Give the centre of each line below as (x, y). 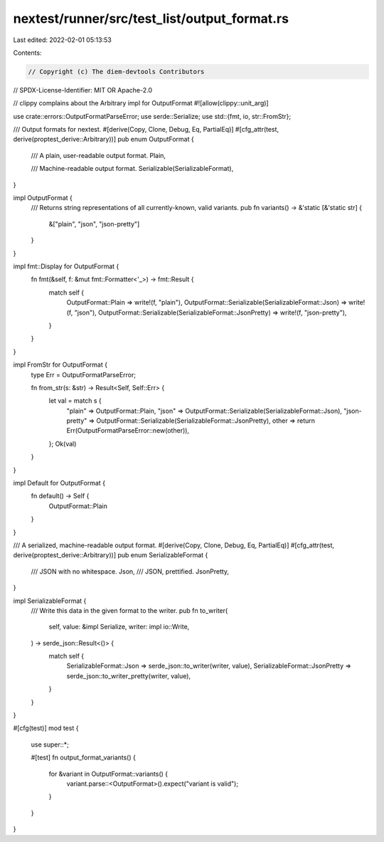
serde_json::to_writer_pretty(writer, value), (129, 675)
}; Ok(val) (63, 443)
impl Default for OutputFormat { (59, 483)
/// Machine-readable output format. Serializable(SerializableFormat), (132, 169)
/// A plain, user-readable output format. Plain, (98, 155)
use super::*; (50, 744)
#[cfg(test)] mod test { (46, 728)
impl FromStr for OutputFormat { (60, 365)
